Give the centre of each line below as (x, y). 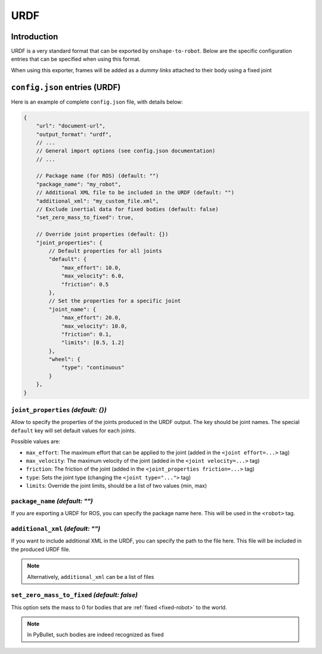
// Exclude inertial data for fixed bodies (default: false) (127, 209)
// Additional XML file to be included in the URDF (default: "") (135, 193)
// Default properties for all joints (105, 251)
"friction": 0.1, (86, 334)
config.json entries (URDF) (66, 87)
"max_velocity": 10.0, (94, 326)
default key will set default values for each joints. (74, 430)
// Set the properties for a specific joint (115, 301)
